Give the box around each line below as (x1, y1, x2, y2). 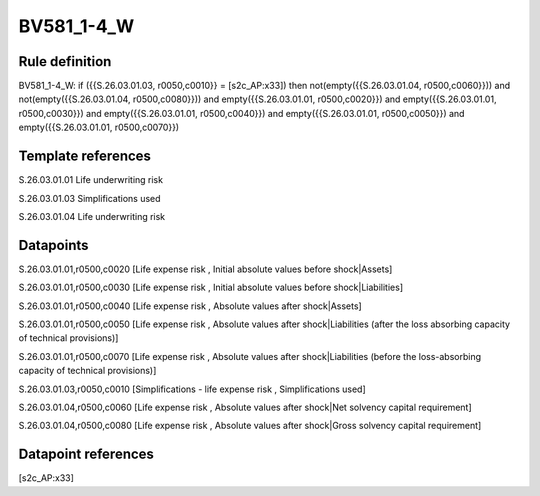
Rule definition (18, 53, 112, 70)
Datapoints (18, 236, 89, 254)
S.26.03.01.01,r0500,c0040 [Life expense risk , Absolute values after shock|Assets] (18, 300, 362, 312)
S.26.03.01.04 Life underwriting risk (18, 210, 166, 222)
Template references (18, 148, 152, 165)
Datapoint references (18, 446, 155, 463)
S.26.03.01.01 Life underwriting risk (18, 174, 164, 186)
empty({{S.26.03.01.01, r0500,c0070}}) (18, 121, 180, 134)
